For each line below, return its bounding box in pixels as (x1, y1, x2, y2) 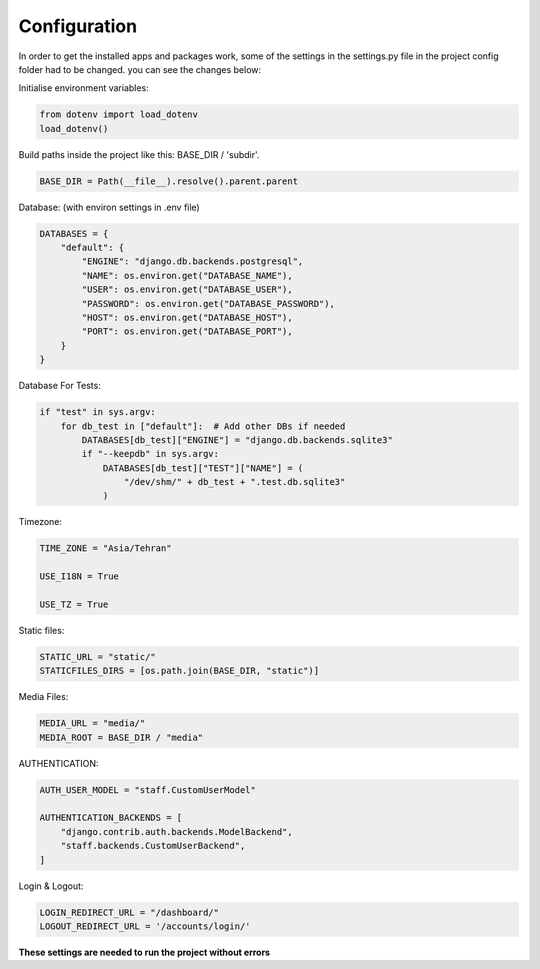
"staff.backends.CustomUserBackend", (60, 840, 246, 852)
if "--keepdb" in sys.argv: (81, 448, 220, 460)
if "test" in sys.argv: (39, 406, 157, 418)
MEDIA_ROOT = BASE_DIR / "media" (39, 731, 204, 743)
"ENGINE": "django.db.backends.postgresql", (81, 256, 304, 267)
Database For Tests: (18, 380, 102, 392)
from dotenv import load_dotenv (39, 109, 199, 120)
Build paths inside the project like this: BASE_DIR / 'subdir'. (18, 148, 260, 160)
